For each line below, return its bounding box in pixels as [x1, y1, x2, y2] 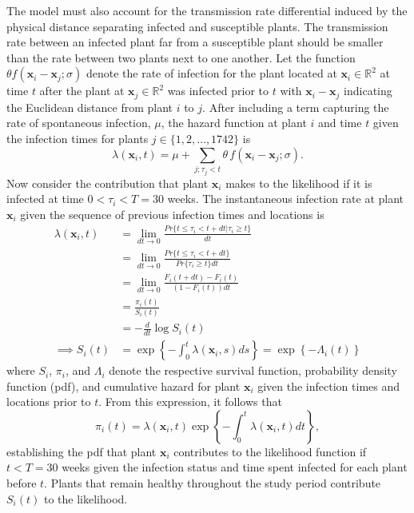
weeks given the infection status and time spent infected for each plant [62, 459, 408, 475]
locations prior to [6, 393, 91, 410]
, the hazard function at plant [161, 114, 307, 131]
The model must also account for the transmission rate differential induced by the [6, 2, 408, 18]
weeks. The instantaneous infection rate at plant [167, 190, 404, 207]
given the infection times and [257, 377, 400, 394]
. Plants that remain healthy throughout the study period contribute [44, 475, 381, 491]
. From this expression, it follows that [98, 393, 282, 410]
